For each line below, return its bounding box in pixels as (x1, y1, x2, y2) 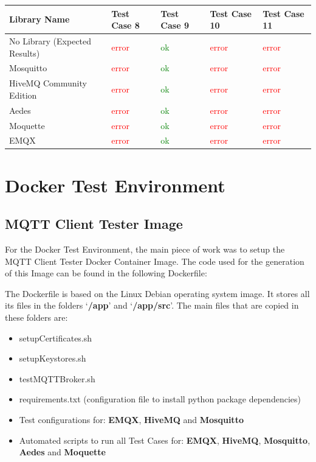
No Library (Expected (9, 34, 92, 47)
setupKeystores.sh (19, 352, 86, 365)
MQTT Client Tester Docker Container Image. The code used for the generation (5, 254, 304, 267)
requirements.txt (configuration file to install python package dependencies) (19, 393, 301, 405)
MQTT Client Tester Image (5, 214, 183, 233)
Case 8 (111, 19, 140, 32)
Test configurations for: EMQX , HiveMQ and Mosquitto (19, 413, 244, 425)
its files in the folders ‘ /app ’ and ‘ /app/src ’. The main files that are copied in (5, 299, 299, 312)
